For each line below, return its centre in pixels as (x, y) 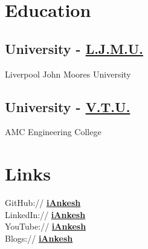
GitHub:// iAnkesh (43, 203)
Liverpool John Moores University (68, 74)
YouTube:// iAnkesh (46, 226)
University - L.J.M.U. (74, 48)
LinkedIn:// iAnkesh (45, 214)
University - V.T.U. (68, 106)
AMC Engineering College (53, 132)
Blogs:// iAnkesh (39, 238)
